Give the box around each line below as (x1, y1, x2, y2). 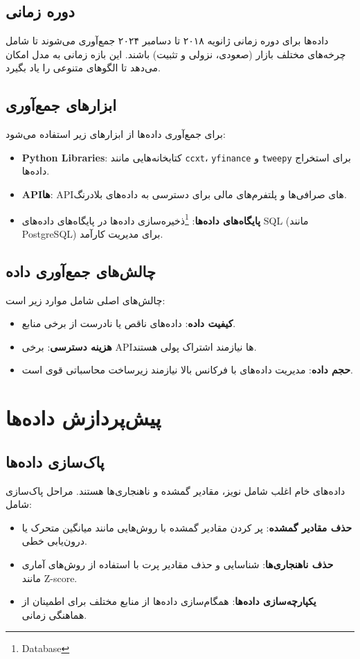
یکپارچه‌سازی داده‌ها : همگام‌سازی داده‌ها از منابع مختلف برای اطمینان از (21, 594, 316, 608)
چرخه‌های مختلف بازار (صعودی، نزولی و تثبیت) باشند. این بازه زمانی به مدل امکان (6, 46, 346, 61)
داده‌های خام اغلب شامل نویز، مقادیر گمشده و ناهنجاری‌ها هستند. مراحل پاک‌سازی (6, 483, 345, 498)
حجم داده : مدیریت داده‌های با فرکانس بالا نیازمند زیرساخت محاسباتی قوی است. (21, 362, 353, 377)
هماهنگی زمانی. (21, 607, 87, 622)
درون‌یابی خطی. (21, 534, 87, 548)
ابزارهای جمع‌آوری (6, 94, 117, 116)
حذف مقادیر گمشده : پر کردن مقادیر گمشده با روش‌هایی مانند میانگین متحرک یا (21, 520, 352, 534)
